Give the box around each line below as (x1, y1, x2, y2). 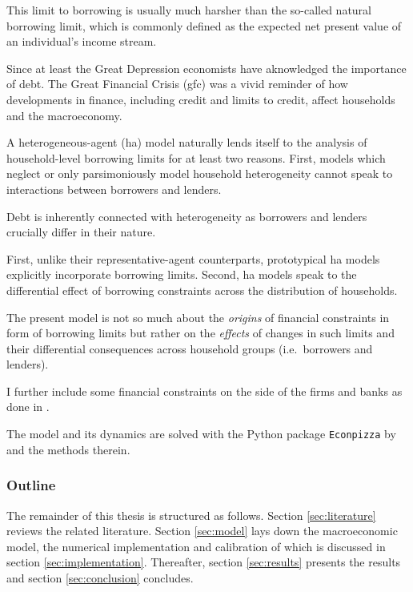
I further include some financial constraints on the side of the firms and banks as (6, 382, 403, 399)
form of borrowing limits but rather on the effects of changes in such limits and (6, 324, 395, 341)
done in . (6, 398, 50, 415)
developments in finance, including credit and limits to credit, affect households (6, 91, 395, 107)
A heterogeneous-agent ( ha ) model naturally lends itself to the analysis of (6, 134, 367, 151)
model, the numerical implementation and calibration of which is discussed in (6, 538, 386, 554)
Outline (6, 475, 56, 495)
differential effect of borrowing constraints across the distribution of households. (6, 281, 398, 298)
